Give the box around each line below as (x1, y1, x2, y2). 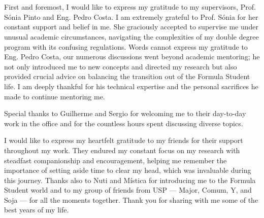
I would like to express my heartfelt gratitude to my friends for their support (4, 135, 243, 146)
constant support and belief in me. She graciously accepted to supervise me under (4, 21, 259, 32)
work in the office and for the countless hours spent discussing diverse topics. (4, 118, 243, 128)
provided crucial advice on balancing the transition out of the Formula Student (4, 71, 250, 82)
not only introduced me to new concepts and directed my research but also (4, 61, 237, 71)
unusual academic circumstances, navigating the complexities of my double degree (4, 31, 259, 42)
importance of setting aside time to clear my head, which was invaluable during (4, 165, 251, 175)
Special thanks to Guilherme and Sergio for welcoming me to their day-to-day (4, 108, 246, 119)
